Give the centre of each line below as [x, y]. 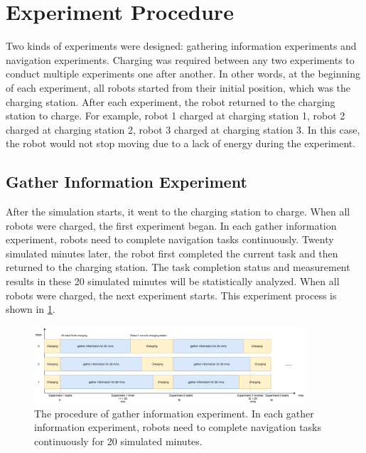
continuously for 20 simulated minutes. [118, 441]
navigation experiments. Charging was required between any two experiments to [180, 59]
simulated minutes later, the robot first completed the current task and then [172, 253]
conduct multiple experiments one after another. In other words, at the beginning [183, 74]
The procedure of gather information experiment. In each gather [174, 413]
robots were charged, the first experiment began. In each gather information [171, 225]
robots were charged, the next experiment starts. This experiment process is [171, 295]
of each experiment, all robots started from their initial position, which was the [178, 87]
